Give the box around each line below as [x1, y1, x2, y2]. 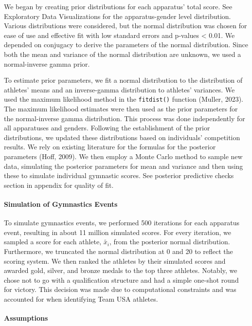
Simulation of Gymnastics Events [4, 199, 118, 209]
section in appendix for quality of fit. [4, 180, 114, 190]
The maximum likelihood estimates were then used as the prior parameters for [4, 104, 238, 113]
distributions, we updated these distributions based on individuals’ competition [4, 132, 240, 142]
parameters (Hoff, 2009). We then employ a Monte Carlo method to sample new [4, 151, 243, 161]
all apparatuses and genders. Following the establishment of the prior [4, 123, 210, 133]
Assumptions [4, 313, 48, 323]
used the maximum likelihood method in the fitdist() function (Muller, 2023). [4, 94, 243, 104]
